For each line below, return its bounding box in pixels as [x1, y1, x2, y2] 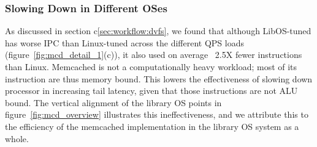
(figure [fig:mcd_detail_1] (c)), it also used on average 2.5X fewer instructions [5, 48, 302, 61]
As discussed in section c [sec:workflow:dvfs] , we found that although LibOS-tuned [5, 24, 311, 37]
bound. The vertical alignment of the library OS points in [5, 96, 222, 109]
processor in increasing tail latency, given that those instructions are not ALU [5, 84, 298, 97]
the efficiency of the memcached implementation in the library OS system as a [5, 120, 299, 132]
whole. [5, 132, 29, 145]
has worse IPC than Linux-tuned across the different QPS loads [5, 36, 244, 49]
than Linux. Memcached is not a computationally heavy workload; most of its [5, 60, 297, 73]
